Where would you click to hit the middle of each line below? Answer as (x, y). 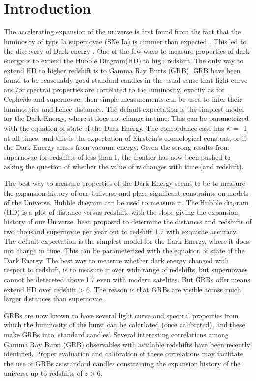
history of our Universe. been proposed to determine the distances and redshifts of (128, 221)
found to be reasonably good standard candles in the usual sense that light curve (126, 80)
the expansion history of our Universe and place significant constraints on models (126, 192)
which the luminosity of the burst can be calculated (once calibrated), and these (125, 325)
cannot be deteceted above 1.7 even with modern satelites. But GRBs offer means (127, 279)
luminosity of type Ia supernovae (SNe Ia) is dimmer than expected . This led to (125, 41)
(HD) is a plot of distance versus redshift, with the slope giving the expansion (121, 212)
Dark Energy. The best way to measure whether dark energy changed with (116, 260)
